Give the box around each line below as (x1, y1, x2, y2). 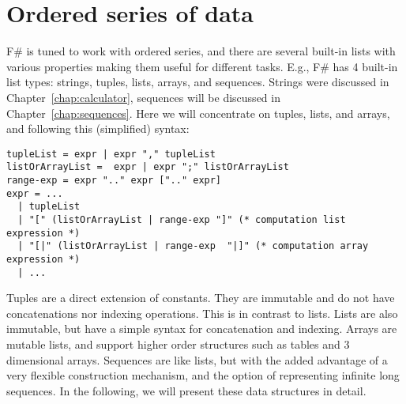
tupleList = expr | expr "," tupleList (6, 148, 216, 160)
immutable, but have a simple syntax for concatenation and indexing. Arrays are (6, 320, 397, 337)
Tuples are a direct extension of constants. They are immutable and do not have (6, 289, 395, 306)
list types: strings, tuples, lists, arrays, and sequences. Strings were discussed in (6, 74, 389, 90)
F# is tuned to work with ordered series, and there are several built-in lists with (6, 43, 396, 59)
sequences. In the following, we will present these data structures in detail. (6, 382, 367, 398)
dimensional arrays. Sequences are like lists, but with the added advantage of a (6, 351, 388, 368)
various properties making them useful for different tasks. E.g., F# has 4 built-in (6, 58, 398, 74)
